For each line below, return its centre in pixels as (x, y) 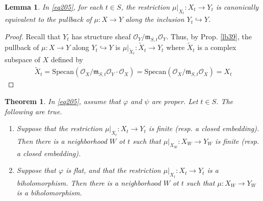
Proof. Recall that (33, 36)
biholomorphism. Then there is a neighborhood (89, 182)
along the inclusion (155, 19)
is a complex (217, 47)
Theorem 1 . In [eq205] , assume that (63, 101)
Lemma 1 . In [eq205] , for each (54, 7)
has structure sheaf (101, 36)
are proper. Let (175, 101)
